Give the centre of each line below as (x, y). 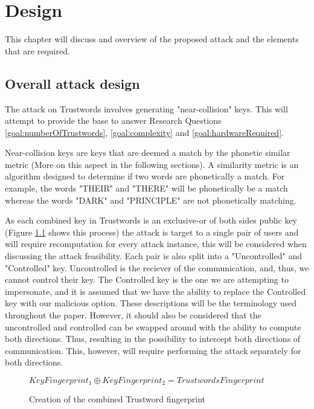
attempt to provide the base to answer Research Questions (113, 121)
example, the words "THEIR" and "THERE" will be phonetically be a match (146, 188)
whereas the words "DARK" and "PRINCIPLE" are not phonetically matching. (151, 200)
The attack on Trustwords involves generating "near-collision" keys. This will (146, 108)
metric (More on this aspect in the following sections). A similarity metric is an (152, 164)
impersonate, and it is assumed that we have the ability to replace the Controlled (155, 291)
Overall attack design (72, 83)
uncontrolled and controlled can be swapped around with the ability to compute (153, 327)
